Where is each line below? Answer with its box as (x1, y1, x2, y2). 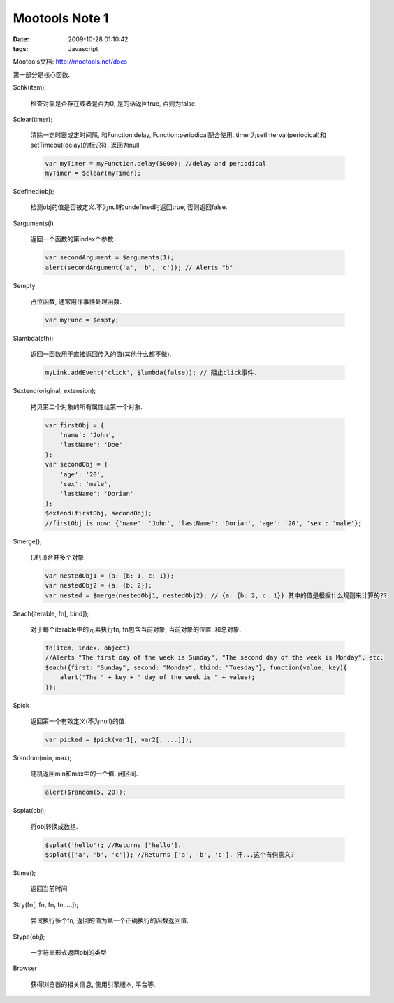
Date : (13, 35, 29, 43)
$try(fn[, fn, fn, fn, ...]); (13, 900, 79, 909)
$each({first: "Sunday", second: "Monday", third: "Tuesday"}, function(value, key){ (45, 663, 347, 671)
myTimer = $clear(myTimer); (45, 169, 141, 178)
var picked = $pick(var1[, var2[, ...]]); (45, 735, 193, 744)
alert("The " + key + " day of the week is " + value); (59, 674, 256, 681)
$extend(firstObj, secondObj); (45, 509, 153, 518)
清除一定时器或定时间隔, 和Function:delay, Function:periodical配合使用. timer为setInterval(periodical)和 (30, 131, 326, 139)
